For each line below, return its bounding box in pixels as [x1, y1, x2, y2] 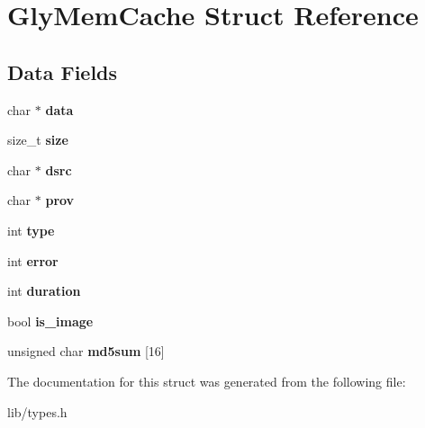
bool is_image [7, 311, 94, 330]
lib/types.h [7, 402, 68, 421]
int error [7, 251, 59, 270]
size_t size [7, 130, 68, 149]
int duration [7, 281, 81, 300]
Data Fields [7, 58, 118, 85]
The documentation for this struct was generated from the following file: [7, 371, 406, 390]
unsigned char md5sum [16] [7, 342, 165, 361]
